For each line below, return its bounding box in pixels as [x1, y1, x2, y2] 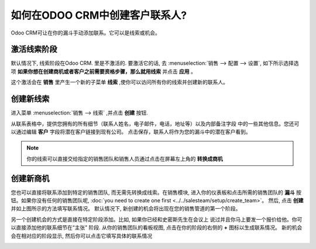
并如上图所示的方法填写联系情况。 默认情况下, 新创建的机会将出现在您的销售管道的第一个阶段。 [11, 205, 241, 212]
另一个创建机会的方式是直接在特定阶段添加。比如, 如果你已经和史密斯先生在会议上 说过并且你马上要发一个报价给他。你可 [11, 216, 303, 223]
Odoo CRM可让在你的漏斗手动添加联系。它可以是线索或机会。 [11, 29, 160, 36]
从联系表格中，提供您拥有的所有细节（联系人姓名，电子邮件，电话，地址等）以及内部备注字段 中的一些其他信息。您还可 [11, 120, 300, 127]
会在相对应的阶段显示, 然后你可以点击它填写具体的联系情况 [11, 232, 152, 239]
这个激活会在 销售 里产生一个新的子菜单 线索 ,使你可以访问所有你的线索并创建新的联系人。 [11, 79, 228, 86]
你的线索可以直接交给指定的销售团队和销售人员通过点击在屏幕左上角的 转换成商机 [26, 155, 223, 162]
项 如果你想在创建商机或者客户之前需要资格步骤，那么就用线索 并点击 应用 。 [11, 68, 196, 75]
